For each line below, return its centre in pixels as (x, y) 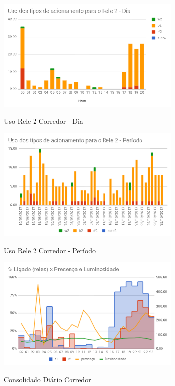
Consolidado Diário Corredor (48, 379)
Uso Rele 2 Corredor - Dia (44, 121)
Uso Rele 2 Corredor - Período (50, 250)
